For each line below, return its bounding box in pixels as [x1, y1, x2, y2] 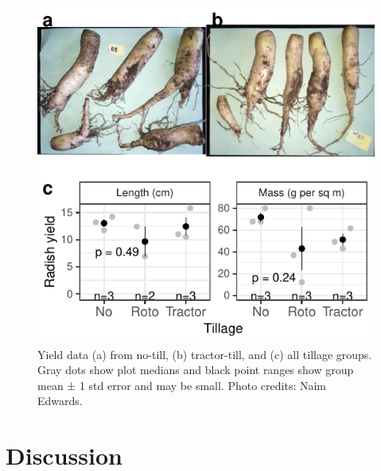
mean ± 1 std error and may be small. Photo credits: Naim [37, 376, 327, 393]
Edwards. [37, 392, 83, 409]
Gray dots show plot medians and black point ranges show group [37, 361, 354, 378]
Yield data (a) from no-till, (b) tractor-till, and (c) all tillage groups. [37, 346, 372, 362]
